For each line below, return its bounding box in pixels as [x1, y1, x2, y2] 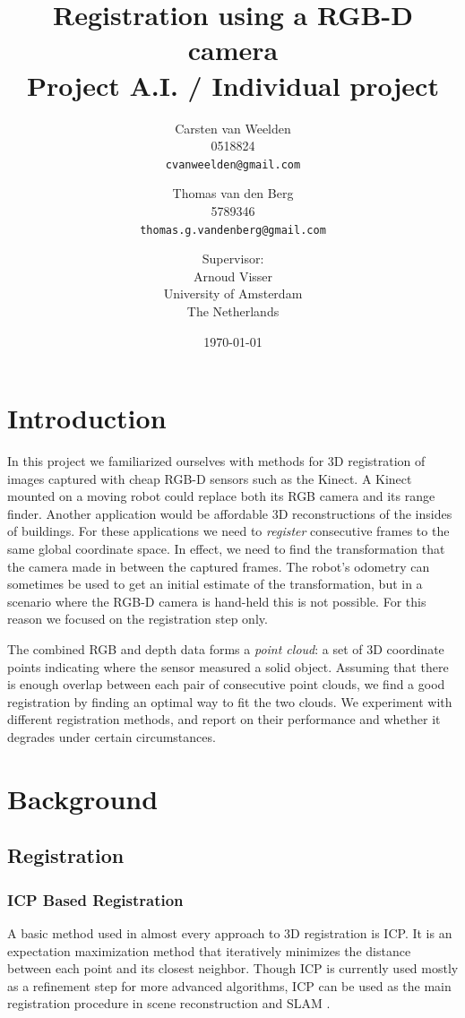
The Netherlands [186, 301, 280, 320]
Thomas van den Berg [172, 184, 294, 203]
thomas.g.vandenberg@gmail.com [140, 223, 326, 237]
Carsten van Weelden [175, 118, 291, 137]
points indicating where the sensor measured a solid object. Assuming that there [7, 657, 449, 676]
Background [7, 780, 159, 816]
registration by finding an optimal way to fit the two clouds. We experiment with [7, 692, 452, 711]
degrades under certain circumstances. [7, 728, 216, 746]
